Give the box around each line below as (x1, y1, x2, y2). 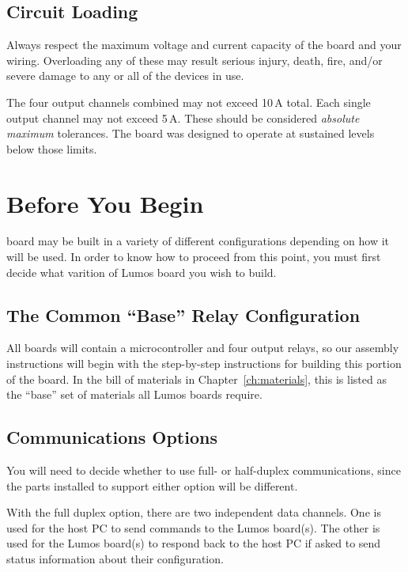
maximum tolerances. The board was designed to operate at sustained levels (6, 125, 375, 142)
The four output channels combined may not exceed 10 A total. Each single (6, 93, 371, 110)
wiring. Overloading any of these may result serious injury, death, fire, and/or (6, 51, 383, 68)
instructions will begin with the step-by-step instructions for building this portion (6, 355, 402, 372)
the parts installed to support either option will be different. (6, 477, 298, 494)
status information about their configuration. (6, 551, 224, 567)
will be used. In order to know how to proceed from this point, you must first (6, 248, 381, 265)
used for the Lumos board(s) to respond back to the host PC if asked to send (6, 535, 381, 551)
